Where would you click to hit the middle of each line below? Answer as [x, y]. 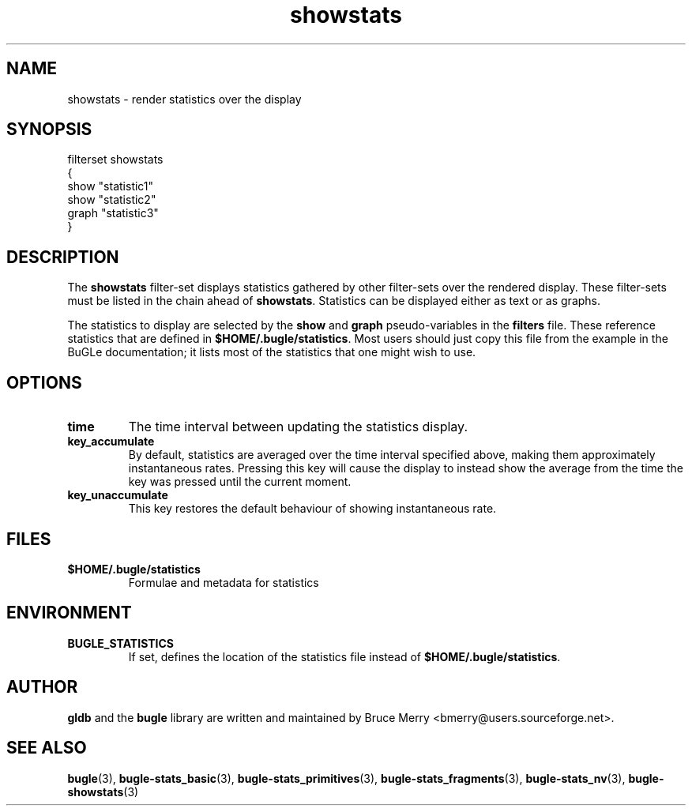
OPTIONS [44, 382]
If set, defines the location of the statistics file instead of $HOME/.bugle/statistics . [344, 656]
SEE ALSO [47, 748]
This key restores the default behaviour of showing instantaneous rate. [312, 509]
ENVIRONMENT [69, 613]
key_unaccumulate [118, 495]
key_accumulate [111, 442]
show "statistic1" [111, 186]
